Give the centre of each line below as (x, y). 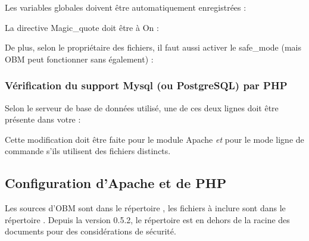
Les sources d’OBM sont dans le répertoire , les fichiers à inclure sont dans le (145, 208)
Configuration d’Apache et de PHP (116, 183)
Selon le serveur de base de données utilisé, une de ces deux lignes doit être (142, 107)
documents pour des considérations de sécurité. (90, 231)
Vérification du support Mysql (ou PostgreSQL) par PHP (146, 85)
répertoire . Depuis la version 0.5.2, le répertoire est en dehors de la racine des (147, 219)
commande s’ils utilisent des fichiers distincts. (88, 151)
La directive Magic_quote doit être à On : (82, 27)
